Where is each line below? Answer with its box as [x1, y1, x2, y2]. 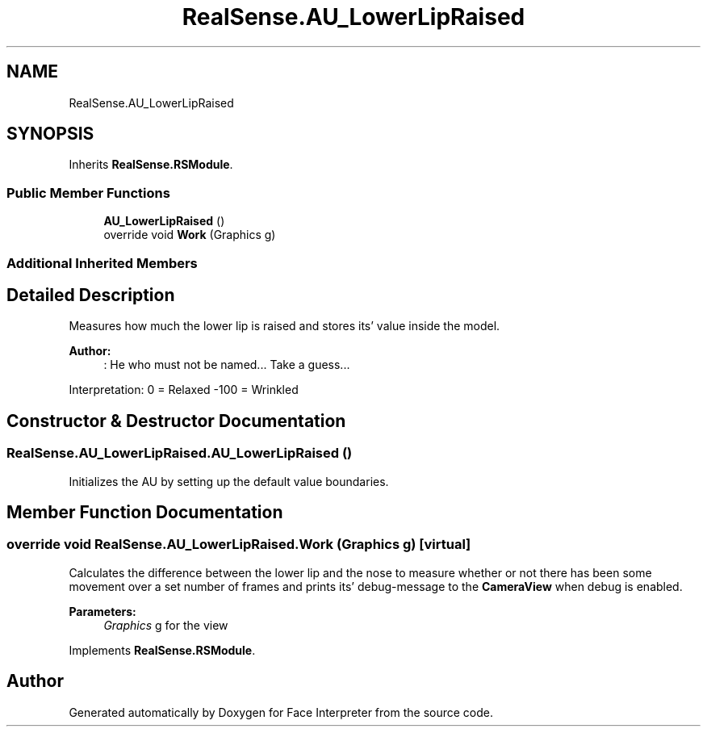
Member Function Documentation [6, 502, 283, 523]
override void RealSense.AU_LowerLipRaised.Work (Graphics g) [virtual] [6, 536, 471, 553]
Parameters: [69, 604, 136, 618]
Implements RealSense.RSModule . [69, 643, 256, 657]
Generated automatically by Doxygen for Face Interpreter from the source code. [69, 705, 493, 719]
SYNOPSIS [6, 124, 94, 145]
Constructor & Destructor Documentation [6, 410, 346, 431]
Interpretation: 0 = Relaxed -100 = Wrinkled [69, 383, 299, 397]
